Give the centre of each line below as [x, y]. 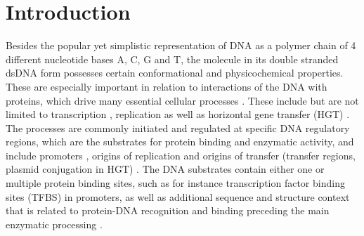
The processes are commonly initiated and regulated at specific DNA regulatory [178, 127]
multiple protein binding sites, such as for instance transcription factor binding [175, 183]
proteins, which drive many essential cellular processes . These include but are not [182, 100]
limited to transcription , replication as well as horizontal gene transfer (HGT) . [178, 114]
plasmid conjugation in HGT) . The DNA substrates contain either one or [165, 169]
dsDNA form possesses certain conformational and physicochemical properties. [175, 73]
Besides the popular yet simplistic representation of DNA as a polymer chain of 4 [181, 45]
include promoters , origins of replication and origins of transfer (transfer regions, [181, 155]
